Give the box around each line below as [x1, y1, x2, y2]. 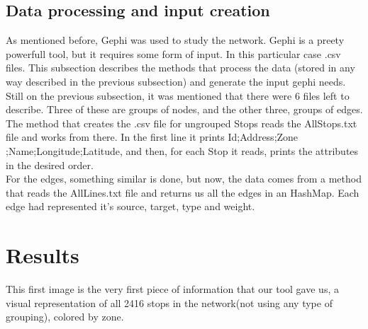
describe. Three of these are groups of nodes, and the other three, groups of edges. [6, 102, 363, 117]
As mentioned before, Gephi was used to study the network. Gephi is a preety [6, 33, 345, 47]
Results [6, 241, 79, 270]
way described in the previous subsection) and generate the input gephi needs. [6, 74, 346, 88]
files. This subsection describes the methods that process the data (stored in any [6, 60, 355, 75]
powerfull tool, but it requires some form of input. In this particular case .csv [6, 46, 341, 61]
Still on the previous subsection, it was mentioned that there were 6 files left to [6, 88, 350, 103]
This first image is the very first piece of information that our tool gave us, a [6, 282, 339, 296]
